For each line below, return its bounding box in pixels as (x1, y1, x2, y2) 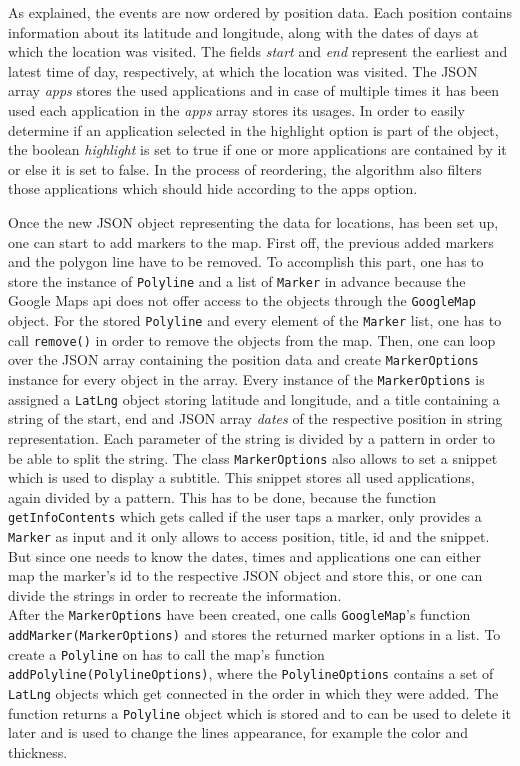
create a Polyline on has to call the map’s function (8, 643, 325, 664)
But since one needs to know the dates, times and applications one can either (8, 545, 482, 566)
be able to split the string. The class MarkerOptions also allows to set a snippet (8, 447, 498, 468)
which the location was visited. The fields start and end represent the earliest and (8, 41, 508, 62)
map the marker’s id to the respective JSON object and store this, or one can (8, 565, 483, 586)
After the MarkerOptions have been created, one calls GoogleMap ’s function (8, 604, 471, 625)
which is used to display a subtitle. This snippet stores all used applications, (8, 467, 475, 488)
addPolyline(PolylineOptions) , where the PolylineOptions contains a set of (8, 663, 494, 684)
